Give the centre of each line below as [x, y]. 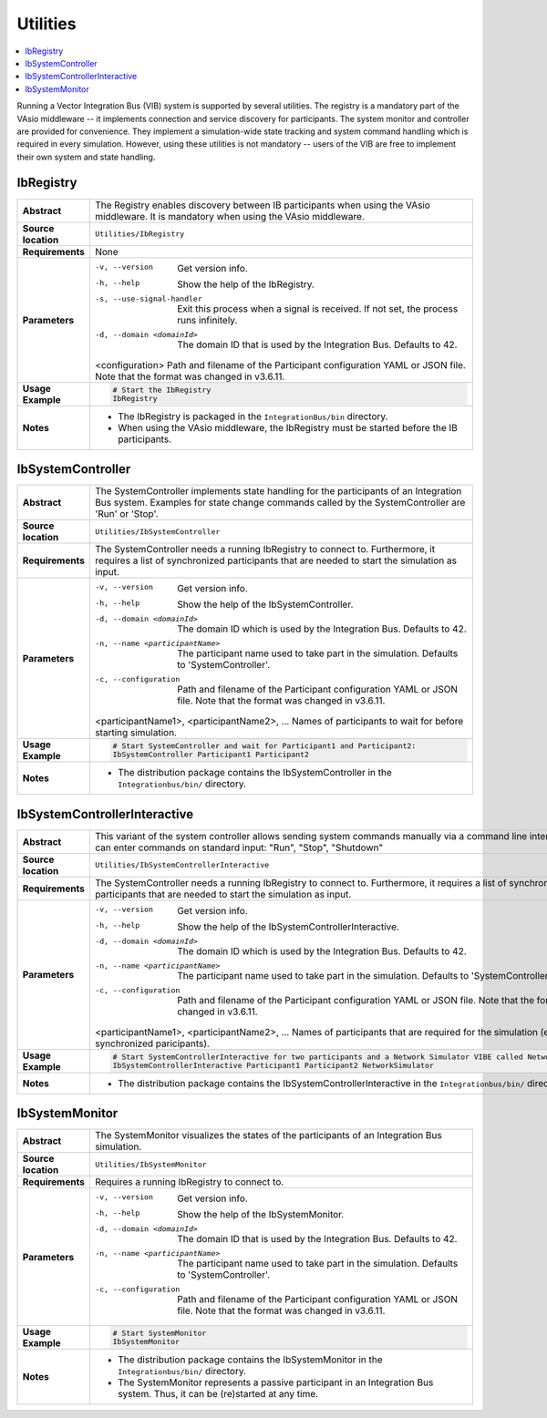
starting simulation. [136, 733]
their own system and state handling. [86, 157]
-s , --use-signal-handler [148, 298]
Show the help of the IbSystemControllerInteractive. [288, 927]
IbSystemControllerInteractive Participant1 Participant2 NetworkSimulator [273, 1065]
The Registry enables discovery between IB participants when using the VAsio [262, 205]
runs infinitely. [207, 320]
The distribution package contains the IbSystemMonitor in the [250, 1360]
